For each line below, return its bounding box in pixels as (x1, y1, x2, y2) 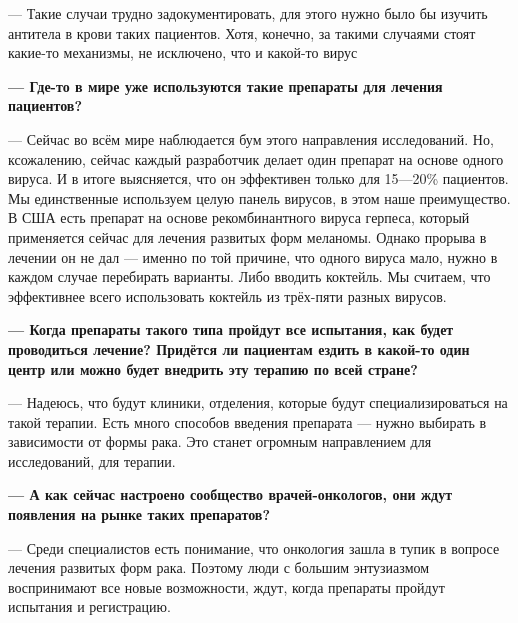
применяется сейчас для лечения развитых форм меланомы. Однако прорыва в (8, 226, 487, 247)
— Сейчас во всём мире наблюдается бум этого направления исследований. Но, (8, 128, 494, 149)
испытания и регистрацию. (8, 596, 171, 617)
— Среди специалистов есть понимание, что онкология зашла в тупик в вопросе (8, 537, 500, 558)
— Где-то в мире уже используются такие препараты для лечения (8, 75, 443, 96)
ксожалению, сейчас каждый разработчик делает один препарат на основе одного (8, 148, 504, 169)
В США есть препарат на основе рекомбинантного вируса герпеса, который (8, 207, 470, 228)
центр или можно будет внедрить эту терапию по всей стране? (8, 358, 418, 379)
